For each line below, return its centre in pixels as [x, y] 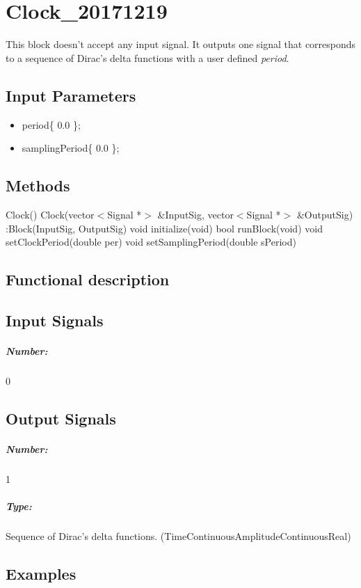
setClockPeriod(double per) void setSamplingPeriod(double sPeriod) [151, 242]
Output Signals [61, 418]
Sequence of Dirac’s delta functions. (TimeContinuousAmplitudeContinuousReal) [178, 535]
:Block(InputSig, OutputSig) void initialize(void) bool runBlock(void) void [164, 228]
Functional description [88, 279]
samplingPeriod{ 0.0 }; [71, 148]
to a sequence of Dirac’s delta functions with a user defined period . [147, 57]
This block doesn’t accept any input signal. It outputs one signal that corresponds [181, 44]
